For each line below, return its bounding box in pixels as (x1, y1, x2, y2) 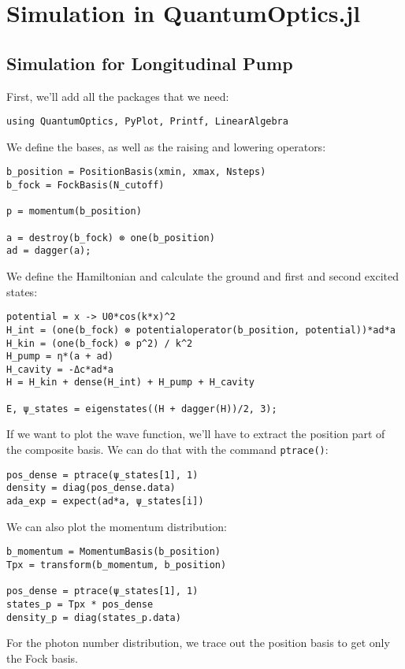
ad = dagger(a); (6, 245, 91, 257)
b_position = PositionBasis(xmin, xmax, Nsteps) (6, 166, 266, 178)
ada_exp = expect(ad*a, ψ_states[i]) (6, 496, 204, 507)
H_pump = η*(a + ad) (6, 351, 114, 362)
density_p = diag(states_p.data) (6, 611, 181, 623)
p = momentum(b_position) (6, 206, 142, 217)
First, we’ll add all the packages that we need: (6, 87, 229, 104)
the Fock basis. (6, 649, 78, 666)
